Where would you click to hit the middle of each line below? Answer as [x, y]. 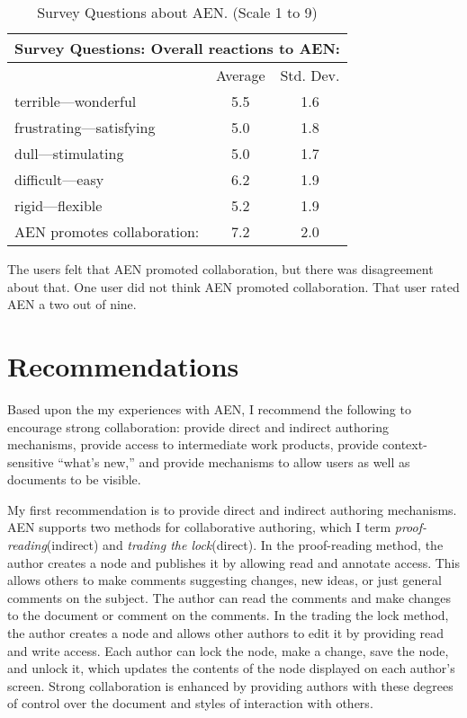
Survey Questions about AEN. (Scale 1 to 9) [177, 12]
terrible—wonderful [76, 101]
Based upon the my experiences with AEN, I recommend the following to [209, 408]
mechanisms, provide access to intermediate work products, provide [193, 444]
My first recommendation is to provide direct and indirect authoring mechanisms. [232, 509]
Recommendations [123, 365]
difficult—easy [59, 179]
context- [405, 444]
